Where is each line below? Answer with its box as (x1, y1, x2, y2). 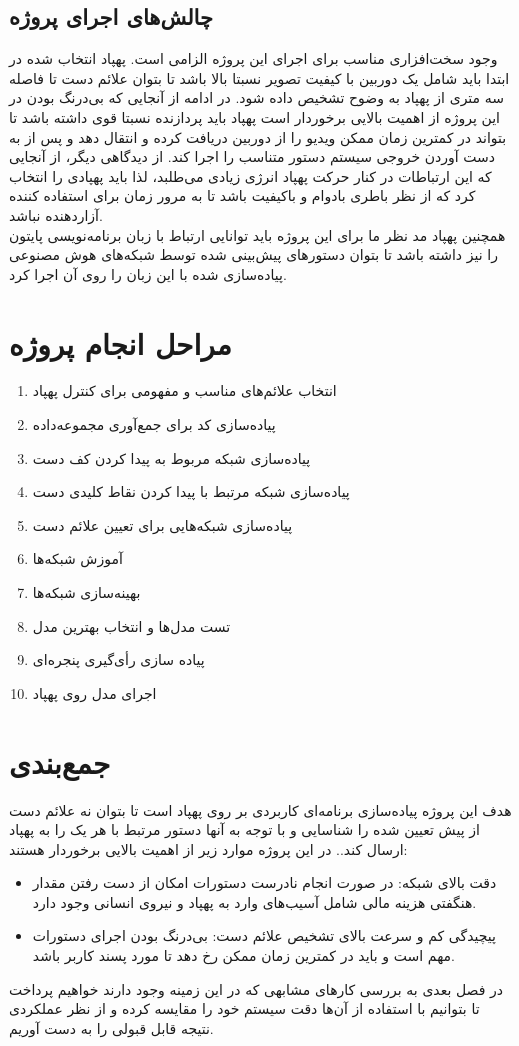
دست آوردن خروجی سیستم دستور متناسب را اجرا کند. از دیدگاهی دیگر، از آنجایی (9, 146, 496, 167)
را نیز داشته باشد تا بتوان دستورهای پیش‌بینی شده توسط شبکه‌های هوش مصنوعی (9, 244, 498, 265)
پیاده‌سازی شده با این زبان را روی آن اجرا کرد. (9, 263, 287, 284)
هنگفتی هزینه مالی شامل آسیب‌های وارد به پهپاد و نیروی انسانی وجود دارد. (32, 891, 477, 912)
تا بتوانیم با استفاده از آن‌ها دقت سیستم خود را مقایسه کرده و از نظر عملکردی (9, 998, 480, 1019)
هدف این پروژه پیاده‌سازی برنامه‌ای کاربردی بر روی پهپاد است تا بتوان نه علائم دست (9, 799, 512, 820)
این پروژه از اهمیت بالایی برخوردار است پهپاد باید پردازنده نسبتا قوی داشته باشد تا (9, 106, 500, 127)
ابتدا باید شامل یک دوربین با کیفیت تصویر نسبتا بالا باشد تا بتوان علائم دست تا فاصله (9, 67, 510, 88)
